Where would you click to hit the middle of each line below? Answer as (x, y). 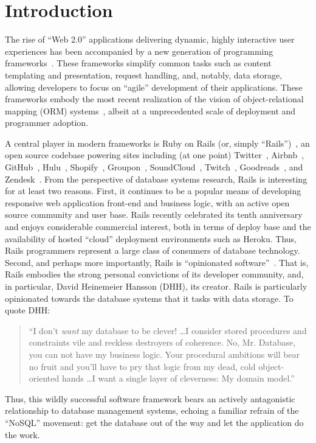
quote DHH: (28, 310)
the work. (22, 434)
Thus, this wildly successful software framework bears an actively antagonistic (150, 398)
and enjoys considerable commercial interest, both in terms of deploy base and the (158, 227)
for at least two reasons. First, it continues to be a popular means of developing (153, 191)
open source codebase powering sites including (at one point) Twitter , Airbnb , (155, 155)
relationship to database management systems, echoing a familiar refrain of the (152, 410)
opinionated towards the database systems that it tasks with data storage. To (149, 298)
